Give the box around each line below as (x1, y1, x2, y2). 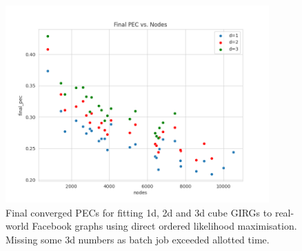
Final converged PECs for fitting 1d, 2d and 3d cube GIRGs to (6, 205, 272, 219)
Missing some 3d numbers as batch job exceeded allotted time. (6, 232, 270, 246)
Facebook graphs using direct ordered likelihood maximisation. (32, 219, 297, 233)
